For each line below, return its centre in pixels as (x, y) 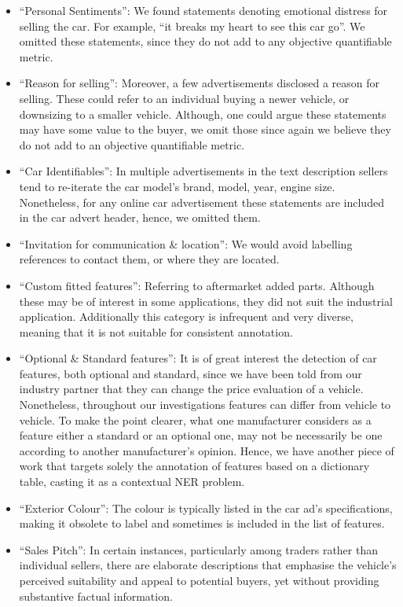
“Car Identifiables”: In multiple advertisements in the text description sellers (203, 171)
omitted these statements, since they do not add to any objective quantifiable (205, 41)
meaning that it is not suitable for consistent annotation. (156, 331)
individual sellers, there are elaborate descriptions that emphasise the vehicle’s (208, 565)
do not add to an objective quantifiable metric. (132, 144)
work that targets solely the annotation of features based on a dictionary (194, 466)
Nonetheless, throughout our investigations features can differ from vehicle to (205, 405)
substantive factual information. (96, 596)
